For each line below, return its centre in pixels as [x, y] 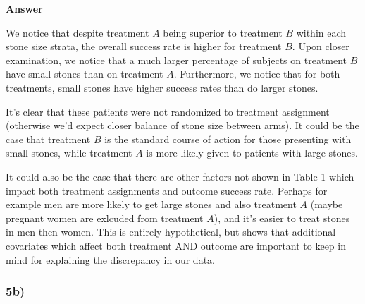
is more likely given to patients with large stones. [252, 153]
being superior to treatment [223, 32]
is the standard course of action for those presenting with [228, 139]
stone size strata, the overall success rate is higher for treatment [144, 46]
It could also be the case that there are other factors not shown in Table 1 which [180, 176]
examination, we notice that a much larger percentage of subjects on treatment [177, 60]
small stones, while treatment [69, 153]
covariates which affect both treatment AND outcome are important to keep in [176, 245]
